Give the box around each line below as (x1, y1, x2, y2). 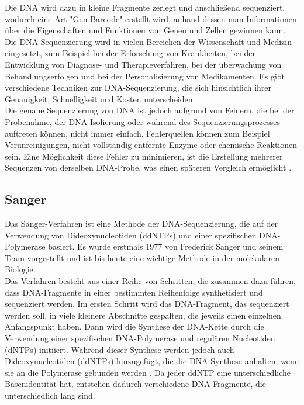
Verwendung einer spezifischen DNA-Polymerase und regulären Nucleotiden (5, 332, 275, 344)
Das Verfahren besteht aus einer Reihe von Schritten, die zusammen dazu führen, (5, 275, 296, 287)
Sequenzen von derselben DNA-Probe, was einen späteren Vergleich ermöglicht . (5, 161, 292, 174)
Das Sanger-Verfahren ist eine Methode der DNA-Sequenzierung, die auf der (5, 217, 278, 230)
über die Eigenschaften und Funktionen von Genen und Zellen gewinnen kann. (5, 24, 286, 36)
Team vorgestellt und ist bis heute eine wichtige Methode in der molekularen (5, 251, 280, 264)
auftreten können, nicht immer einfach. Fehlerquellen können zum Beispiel (5, 127, 270, 139)
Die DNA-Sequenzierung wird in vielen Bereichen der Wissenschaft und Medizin (5, 35, 292, 47)
